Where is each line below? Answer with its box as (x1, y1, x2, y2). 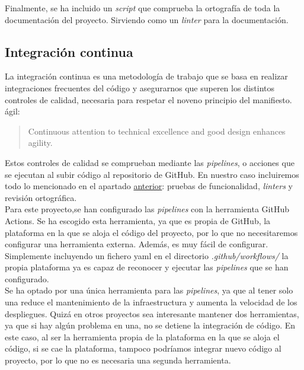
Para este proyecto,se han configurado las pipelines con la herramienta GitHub (5, 203, 289, 215)
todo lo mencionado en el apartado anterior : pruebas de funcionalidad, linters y (5, 180, 293, 192)
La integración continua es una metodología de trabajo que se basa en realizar (5, 70, 288, 82)
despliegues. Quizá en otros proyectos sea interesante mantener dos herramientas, (5, 307, 299, 320)
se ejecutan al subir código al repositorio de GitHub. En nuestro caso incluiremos (5, 168, 299, 180)
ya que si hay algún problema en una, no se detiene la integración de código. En (5, 319, 296, 331)
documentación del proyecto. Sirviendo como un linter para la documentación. (5, 13, 289, 25)
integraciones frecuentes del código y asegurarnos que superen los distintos (5, 81, 275, 94)
